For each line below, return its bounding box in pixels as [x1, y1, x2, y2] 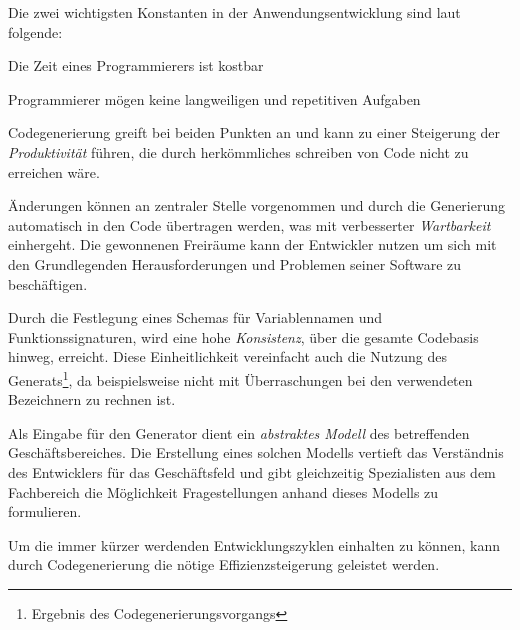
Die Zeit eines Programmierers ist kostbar [8, 55, 264, 76]
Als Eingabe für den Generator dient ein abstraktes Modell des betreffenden [8, 422, 470, 443]
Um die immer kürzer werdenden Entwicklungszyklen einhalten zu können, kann [8, 534, 500, 555]
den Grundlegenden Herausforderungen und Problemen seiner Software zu [8, 253, 462, 274]
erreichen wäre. [8, 161, 100, 182]
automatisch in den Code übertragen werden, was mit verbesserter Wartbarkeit [8, 214, 491, 235]
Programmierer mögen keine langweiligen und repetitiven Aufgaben [8, 88, 421, 109]
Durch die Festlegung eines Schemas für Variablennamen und [8, 307, 383, 328]
